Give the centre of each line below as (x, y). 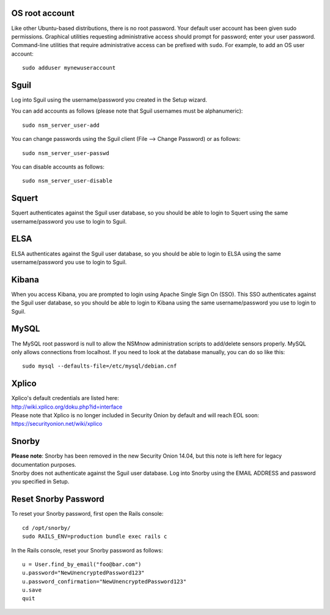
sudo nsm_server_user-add (61, 125)
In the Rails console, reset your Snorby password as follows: (87, 550)
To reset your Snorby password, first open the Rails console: (87, 514)
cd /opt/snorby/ (46, 528)
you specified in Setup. (40, 481)
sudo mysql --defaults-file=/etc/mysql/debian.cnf (100, 366)
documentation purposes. (44, 464)
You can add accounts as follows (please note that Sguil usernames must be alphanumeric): (127, 111)
